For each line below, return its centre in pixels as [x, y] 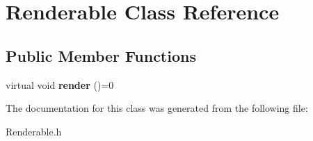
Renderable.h [34, 131]
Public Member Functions [101, 55]
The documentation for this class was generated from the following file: [157, 108]
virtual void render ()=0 [60, 84]
